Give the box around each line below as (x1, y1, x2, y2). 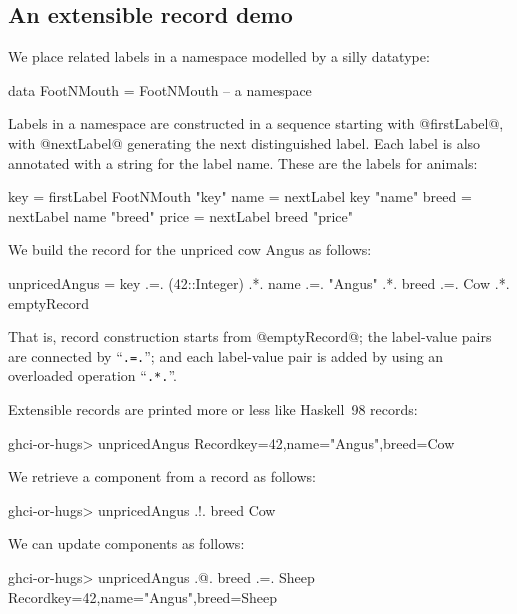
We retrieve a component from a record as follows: (8, 466, 316, 487)
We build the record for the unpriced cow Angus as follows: (8, 239, 372, 260)
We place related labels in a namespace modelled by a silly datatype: (8, 46, 430, 67)
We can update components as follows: (8, 533, 245, 554)
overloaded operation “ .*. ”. (8, 365, 177, 386)
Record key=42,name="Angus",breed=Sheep (8, 586, 278, 607)
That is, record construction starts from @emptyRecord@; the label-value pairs (8, 326, 492, 347)
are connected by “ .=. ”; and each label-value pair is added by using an (8, 345, 444, 366)
